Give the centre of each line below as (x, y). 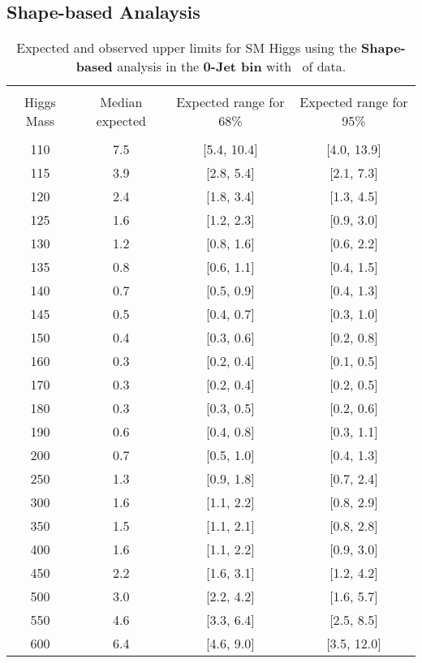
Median (121, 102)
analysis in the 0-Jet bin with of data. (232, 67)
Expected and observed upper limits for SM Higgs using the (187, 48)
